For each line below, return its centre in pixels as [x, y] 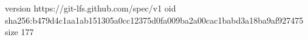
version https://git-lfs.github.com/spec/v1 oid [91, 8]
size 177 [19, 32]
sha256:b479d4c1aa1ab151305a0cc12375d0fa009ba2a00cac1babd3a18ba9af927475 [154, 20]
